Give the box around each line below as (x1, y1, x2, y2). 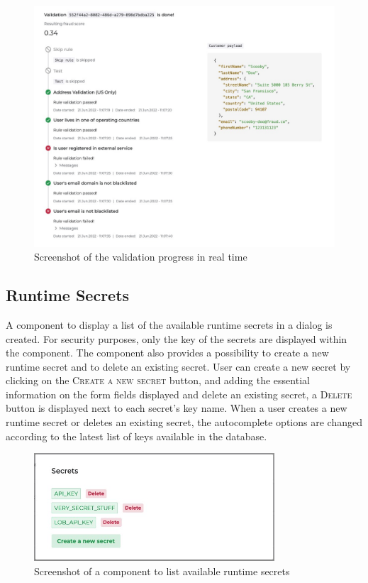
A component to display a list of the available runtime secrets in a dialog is (6, 317, 333, 332)
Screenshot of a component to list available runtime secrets (34, 563, 290, 578)
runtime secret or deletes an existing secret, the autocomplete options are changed (6, 415, 362, 430)
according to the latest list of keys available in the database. (6, 428, 267, 443)
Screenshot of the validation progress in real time (34, 249, 247, 264)
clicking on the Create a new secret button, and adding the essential (6, 373, 310, 388)
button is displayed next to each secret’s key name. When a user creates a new (6, 401, 347, 415)
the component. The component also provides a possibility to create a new (6, 345, 329, 360)
